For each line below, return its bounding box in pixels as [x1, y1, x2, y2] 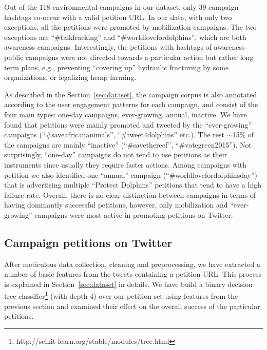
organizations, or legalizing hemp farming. [4, 72, 137, 83]
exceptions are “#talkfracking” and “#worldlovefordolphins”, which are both [4, 31, 246, 42]
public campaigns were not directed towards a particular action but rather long [4, 51, 254, 62]
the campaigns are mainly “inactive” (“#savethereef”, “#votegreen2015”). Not [4, 139, 252, 150]
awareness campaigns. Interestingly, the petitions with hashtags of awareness [4, 42, 245, 52]
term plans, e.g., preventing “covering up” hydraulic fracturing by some [4, 61, 229, 72]
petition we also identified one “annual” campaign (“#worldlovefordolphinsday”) [4, 169, 257, 180]
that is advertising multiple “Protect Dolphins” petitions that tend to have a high [4, 179, 261, 190]
